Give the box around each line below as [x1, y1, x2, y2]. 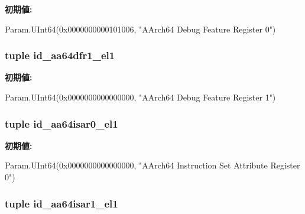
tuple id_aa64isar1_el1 [5, 196, 118, 210]
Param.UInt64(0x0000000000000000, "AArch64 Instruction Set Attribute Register [5, 159, 300, 171]
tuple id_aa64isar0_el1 [5, 116, 118, 131]
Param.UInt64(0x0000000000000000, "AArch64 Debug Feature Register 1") [5, 91, 276, 103]
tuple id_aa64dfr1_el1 [5, 48, 115, 63]
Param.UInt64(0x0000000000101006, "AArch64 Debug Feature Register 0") [5, 22, 276, 35]
